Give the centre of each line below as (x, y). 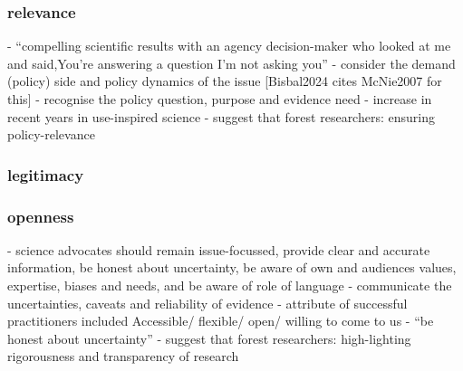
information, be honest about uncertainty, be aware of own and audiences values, (232, 267)
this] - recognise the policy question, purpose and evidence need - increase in (220, 99)
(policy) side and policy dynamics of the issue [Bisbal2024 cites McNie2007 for (225, 81)
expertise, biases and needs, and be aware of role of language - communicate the (230, 285)
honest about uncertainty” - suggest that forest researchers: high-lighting (209, 338)
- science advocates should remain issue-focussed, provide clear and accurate (219, 249)
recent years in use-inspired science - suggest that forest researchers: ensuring (221, 116)
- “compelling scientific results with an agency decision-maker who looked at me (229, 46)
